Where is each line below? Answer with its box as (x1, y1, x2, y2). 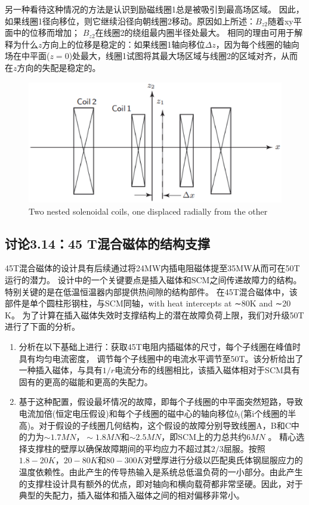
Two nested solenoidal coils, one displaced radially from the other (29, 205, 268, 217)
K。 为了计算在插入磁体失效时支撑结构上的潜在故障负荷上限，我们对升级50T (5, 308, 304, 321)
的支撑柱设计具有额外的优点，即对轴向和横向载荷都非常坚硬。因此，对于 (18, 477, 303, 489)
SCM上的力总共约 (178, 430, 247, 443)
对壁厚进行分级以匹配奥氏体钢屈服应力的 (144, 454, 303, 466)
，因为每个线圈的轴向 (215, 38, 299, 50)
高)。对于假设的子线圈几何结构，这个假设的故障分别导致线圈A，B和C (18, 419, 291, 431)
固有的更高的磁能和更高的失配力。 (18, 375, 153, 388)
